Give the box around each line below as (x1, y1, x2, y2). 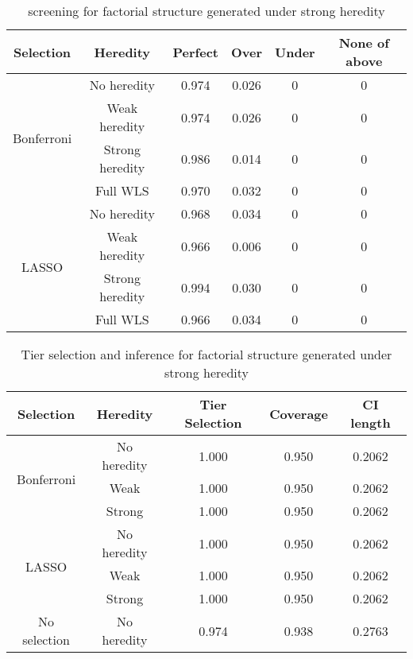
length (350, 413, 391, 432)
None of (338, 33, 389, 52)
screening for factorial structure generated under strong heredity (28, 2, 385, 20)
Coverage (269, 404, 328, 423)
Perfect (172, 42, 218, 61)
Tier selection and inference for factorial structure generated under (21, 345, 392, 363)
